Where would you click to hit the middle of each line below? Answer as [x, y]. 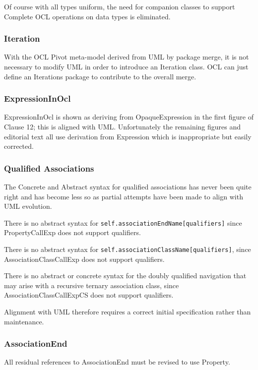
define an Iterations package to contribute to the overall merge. [100, 76]
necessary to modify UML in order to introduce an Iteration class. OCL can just [126, 66]
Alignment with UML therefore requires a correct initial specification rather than [128, 312]
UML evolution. [28, 206]
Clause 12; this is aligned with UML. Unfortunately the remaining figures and [123, 126]
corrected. [19, 146]
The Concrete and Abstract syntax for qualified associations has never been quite [128, 186]
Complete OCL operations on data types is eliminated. [87, 16]
